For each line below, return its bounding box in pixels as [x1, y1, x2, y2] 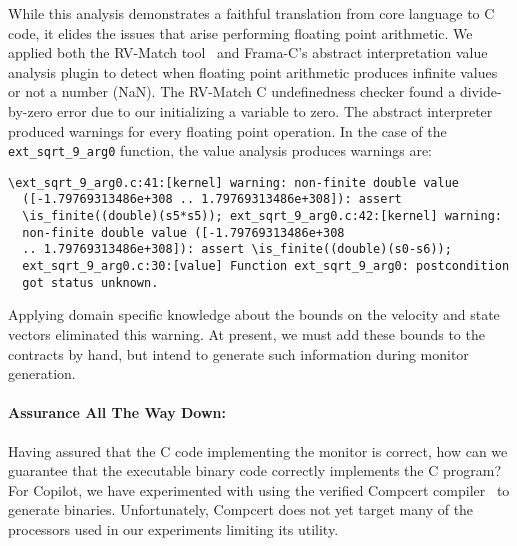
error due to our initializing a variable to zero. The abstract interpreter [57, 100, 493, 121]
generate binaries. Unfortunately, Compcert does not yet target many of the [8, 499, 474, 520]
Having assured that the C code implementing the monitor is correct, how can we [8, 440, 508, 461]
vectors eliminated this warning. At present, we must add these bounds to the [8, 324, 485, 344]
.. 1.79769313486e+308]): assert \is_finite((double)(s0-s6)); [22, 242, 452, 257]
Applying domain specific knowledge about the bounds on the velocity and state [8, 304, 500, 325]
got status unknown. [22, 275, 159, 290]
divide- [459, 81, 502, 102]
